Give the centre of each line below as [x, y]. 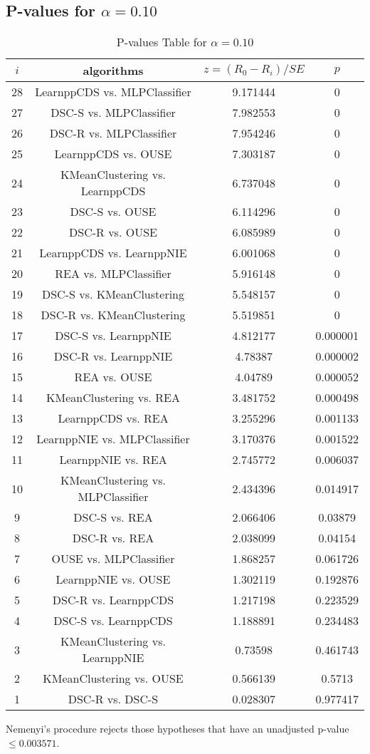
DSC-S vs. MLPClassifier [113, 113]
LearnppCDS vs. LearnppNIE [113, 253]
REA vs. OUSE [113, 377]
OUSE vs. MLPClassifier [113, 559]
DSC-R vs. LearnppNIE [113, 356]
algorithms [113, 71]
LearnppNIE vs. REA [113, 460]
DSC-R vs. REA [113, 538]
